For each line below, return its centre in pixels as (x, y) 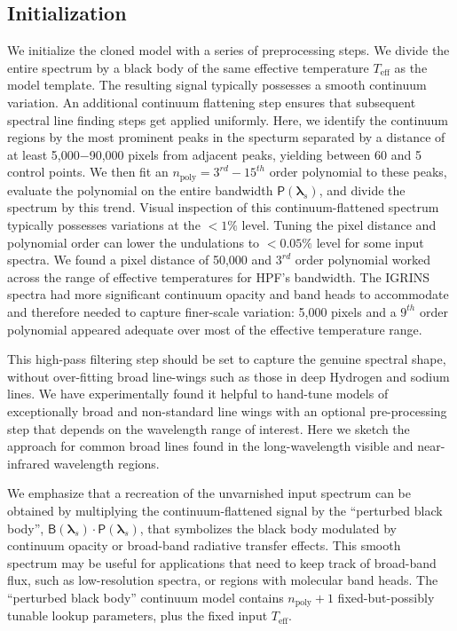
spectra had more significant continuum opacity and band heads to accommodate (228, 294)
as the (411, 67)
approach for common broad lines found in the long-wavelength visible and (210, 446)
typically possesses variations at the (104, 225)
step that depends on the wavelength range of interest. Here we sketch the (209, 428)
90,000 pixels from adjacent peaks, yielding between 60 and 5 (255, 154)
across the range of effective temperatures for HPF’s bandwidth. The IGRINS (218, 276)
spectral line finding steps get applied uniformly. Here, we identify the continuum (228, 119)
